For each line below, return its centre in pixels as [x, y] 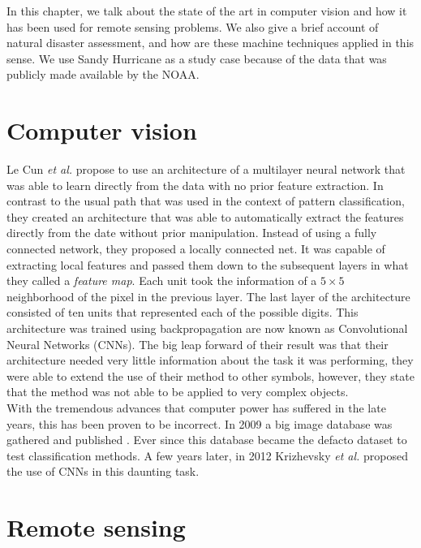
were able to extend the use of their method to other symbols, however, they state [210, 375]
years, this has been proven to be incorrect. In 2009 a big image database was [200, 423]
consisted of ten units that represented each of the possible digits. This [183, 312]
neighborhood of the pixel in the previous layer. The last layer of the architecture [208, 296]
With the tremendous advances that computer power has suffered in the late [196, 408]
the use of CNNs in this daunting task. [103, 471]
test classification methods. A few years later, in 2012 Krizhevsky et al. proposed [207, 455]
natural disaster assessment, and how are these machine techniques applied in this [210, 43]
